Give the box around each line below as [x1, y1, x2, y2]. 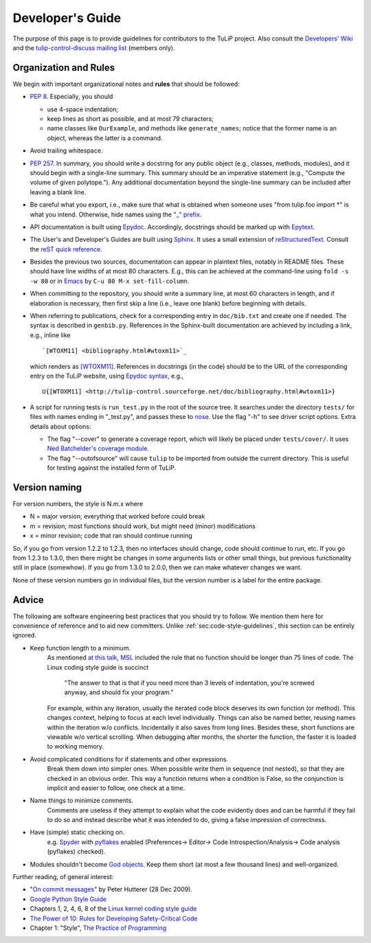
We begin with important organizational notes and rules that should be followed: [12, 80, 240, 88]
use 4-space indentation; [47, 105, 119, 113]
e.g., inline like [30, 330, 71, 339]
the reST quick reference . [30, 245, 102, 253]
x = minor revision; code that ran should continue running [30, 532, 192, 540]
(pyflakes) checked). [47, 848, 106, 856]
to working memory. [47, 742, 104, 751]
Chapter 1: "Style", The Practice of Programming [30, 924, 167, 932]
